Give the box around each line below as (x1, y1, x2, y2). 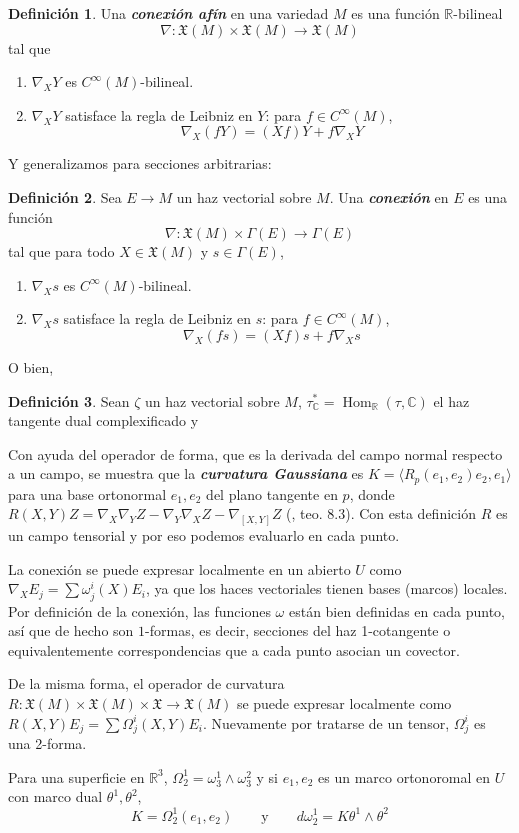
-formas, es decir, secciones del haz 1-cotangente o (145, 620, 451, 641)
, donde (349, 483, 395, 504)
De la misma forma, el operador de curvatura (8, 673, 285, 694)
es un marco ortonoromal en (318, 766, 491, 787)
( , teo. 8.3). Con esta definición (286, 503, 476, 524)
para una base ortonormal (8, 483, 167, 504)
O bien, (8, 356, 54, 377)
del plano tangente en (206, 483, 338, 504)
